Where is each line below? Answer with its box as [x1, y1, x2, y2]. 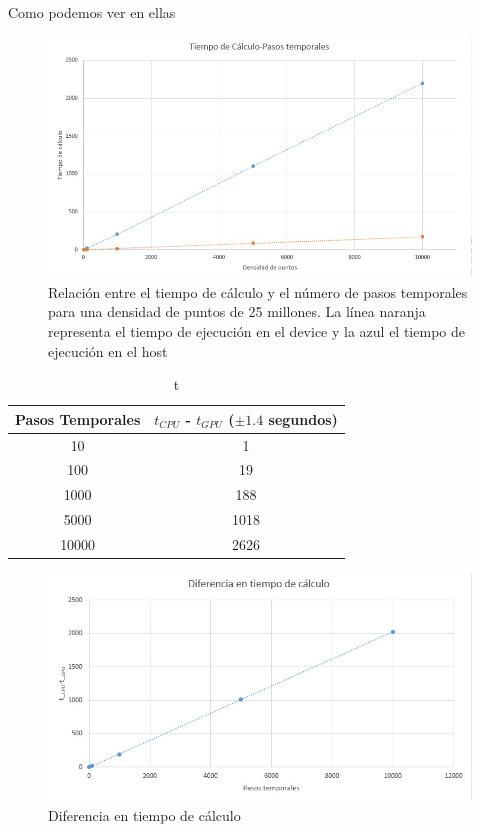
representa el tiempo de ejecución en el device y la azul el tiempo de [48, 321, 465, 341]
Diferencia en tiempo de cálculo [48, 804, 241, 825]
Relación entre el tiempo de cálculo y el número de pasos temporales [48, 281, 468, 302]
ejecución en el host [48, 340, 168, 361]
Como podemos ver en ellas [8, 2, 176, 22]
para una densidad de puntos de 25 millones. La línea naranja [48, 301, 426, 322]
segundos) [268, 408, 338, 429]
